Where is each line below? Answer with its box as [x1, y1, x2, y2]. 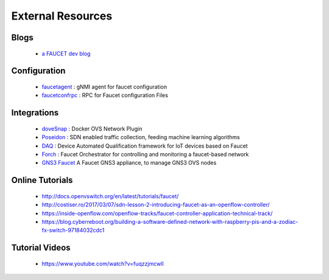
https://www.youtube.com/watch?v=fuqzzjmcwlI [41, 260, 164, 267]
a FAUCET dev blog [41, 49, 91, 57]
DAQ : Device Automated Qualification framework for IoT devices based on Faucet [41, 142, 248, 149]
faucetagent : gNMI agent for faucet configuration [41, 83, 168, 90]
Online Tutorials [11, 175, 73, 185]
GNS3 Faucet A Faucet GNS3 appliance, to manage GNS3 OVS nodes [41, 159, 217, 167]
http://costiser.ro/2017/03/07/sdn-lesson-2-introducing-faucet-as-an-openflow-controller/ [41, 201, 271, 209]
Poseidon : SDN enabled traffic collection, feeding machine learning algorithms [41, 134, 240, 141]
